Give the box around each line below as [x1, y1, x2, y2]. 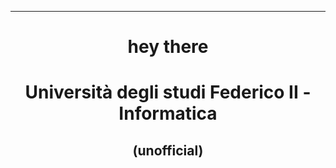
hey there [127, 36, 209, 58]
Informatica [118, 102, 218, 125]
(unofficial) [132, 142, 204, 159]
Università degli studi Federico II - [24, 81, 312, 104]
